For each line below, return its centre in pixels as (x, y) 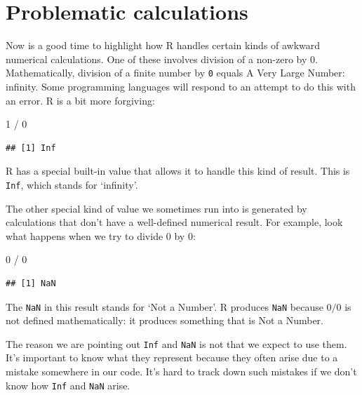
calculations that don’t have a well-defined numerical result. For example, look (174, 222)
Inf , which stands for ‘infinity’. (72, 184)
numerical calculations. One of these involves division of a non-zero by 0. (162, 59)
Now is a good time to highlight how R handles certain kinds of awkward (163, 45)
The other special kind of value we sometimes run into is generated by (156, 208)
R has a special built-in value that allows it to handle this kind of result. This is (178, 171)
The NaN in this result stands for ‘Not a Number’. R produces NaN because (165, 306)
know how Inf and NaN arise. (68, 385)
